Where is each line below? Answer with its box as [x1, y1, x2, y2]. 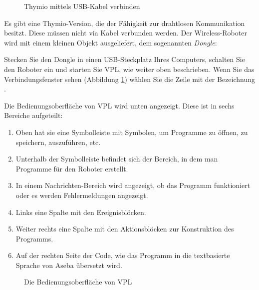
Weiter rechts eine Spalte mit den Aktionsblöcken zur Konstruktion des [15, 223, 234, 234]
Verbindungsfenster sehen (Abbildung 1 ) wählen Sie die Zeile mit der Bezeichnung [4, 73, 256, 84]
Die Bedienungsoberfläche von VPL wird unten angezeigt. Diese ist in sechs [4, 100, 235, 110]
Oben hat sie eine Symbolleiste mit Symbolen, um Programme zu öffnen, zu [15, 126, 248, 137]
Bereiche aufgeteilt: [4, 110, 63, 120]
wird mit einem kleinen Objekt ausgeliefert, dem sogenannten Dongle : [4, 37, 217, 47]
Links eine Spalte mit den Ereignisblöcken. [15, 206, 146, 217]
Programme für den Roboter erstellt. [15, 163, 128, 173]
